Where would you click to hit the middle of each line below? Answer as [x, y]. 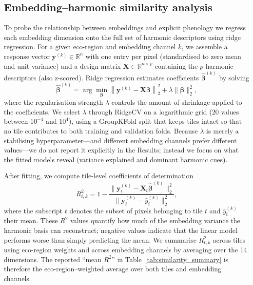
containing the [176, 66]
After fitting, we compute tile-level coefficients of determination [99, 176]
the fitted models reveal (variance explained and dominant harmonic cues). [116, 159]
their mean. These [31, 220]
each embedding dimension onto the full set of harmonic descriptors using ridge [122, 37]
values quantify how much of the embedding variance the [155, 220]
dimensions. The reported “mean [53, 259]
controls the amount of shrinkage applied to [177, 102]
